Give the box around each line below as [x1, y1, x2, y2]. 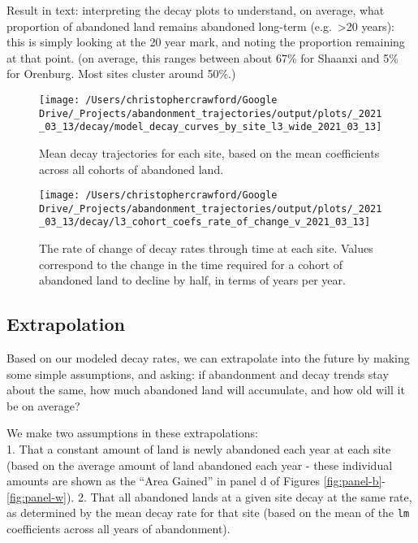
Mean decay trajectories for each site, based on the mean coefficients [39, 144, 380, 161]
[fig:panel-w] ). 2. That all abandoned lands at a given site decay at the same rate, [6, 488, 412, 505]
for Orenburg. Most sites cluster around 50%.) [6, 65, 236, 82]
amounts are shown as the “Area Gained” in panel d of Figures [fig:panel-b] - [6, 472, 386, 489]
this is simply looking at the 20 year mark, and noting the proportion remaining [6, 33, 405, 50]
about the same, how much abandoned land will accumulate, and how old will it [6, 381, 405, 398]
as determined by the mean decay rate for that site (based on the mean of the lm [6, 504, 410, 521]
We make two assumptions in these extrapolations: [6, 424, 258, 441]
